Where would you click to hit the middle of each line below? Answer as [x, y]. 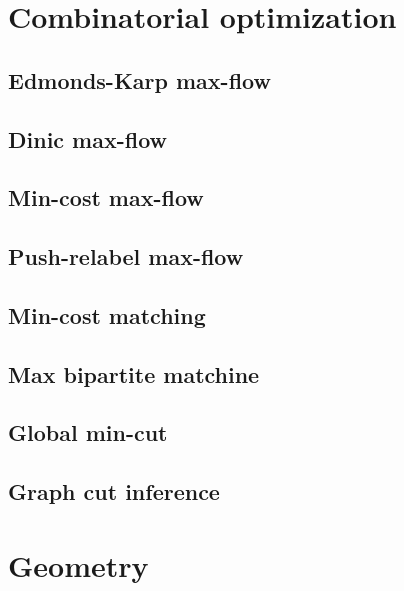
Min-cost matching [107, 314]
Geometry [78, 564]
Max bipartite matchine [134, 373]
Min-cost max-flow [106, 197]
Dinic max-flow [88, 138]
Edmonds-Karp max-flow [139, 79]
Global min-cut [88, 432]
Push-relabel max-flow [126, 256]
